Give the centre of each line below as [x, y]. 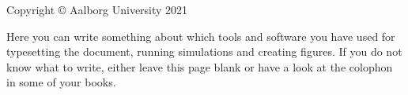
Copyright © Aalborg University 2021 [97, 9]
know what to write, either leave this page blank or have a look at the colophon [200, 66]
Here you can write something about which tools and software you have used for [201, 36]
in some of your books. [61, 82]
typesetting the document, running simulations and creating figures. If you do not [204, 51]
